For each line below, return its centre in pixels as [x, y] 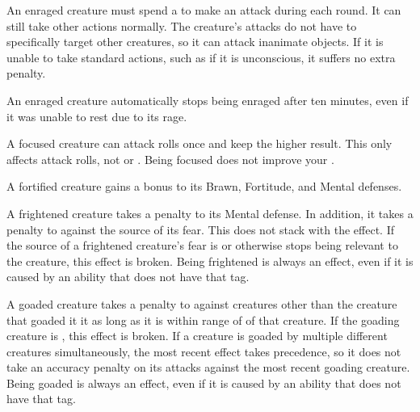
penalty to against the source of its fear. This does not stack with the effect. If [200, 229]
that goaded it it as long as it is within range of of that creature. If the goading [203, 320]
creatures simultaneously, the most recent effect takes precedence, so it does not [204, 351]
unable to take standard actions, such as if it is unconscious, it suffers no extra [201, 57]
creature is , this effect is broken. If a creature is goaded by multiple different [197, 336]
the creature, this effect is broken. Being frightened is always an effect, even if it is [210, 261]
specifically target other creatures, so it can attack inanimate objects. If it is [195, 42]
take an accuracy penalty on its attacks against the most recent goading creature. [208, 367]
